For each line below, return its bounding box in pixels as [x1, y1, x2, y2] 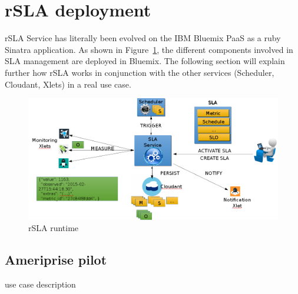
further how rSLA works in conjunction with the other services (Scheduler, [5, 66, 274, 78]
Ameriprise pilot [5, 250, 107, 269]
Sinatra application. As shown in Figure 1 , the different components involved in [5, 43, 293, 55]
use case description [5, 278, 76, 290]
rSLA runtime [28, 222, 79, 234]
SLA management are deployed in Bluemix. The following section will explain [5, 55, 285, 67]
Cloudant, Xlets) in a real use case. [5, 78, 131, 90]
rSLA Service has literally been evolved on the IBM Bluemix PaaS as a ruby [5, 32, 281, 44]
